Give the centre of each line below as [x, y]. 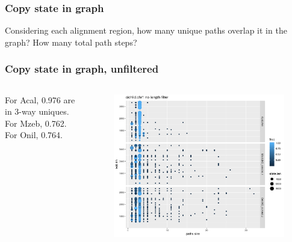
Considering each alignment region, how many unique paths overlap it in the [146, 30]
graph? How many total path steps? [71, 42]
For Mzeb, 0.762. [36, 123]
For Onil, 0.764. [34, 135]
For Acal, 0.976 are [40, 99]
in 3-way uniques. [37, 111]
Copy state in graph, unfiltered [82, 69]
